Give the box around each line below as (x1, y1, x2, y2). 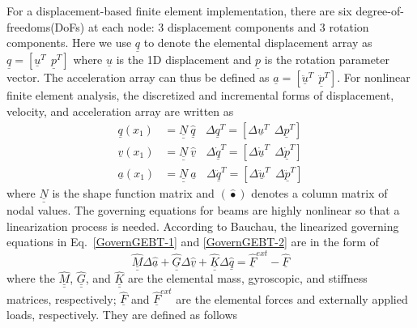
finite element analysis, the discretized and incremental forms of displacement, (6, 87, 394, 104)
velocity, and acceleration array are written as (6, 103, 234, 119)
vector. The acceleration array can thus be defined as (6, 69, 270, 86)
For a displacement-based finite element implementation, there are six (6, 2, 352, 19)
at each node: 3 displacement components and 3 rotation (87, 18, 369, 35)
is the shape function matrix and (52, 184, 215, 201)
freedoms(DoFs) (6, 18, 85, 35)
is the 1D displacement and (116, 51, 252, 68)
